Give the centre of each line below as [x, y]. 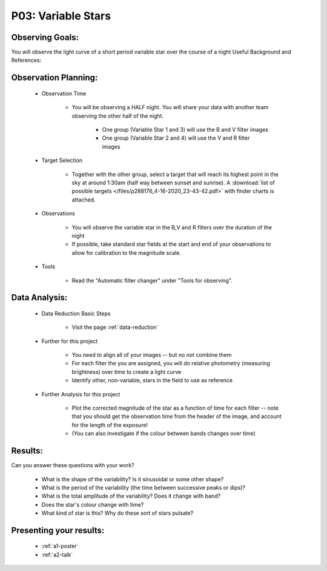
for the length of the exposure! [110, 425]
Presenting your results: [58, 530]
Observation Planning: [54, 78]
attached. [84, 200]
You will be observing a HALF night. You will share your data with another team [170, 107]
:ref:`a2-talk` [57, 555]
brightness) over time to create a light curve [127, 372]
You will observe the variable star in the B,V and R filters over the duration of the [172, 227]
